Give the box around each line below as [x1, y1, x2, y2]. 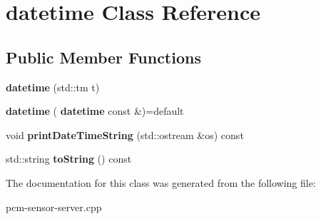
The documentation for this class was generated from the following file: [6, 175, 316, 190]
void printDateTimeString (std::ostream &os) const [6, 127, 244, 142]
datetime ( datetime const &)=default [6, 103, 184, 118]
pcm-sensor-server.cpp [6, 199, 102, 214]
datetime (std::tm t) [6, 79, 100, 94]
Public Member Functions [6, 46, 201, 68]
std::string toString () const [6, 151, 132, 166]
